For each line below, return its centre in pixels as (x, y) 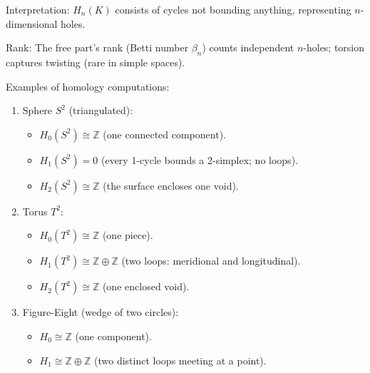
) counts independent (248, 47)
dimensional (32, 23)
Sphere (37, 110)
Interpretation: (38, 9)
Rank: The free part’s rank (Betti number (97, 47)
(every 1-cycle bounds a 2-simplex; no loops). (199, 159)
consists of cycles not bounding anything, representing (233, 9)
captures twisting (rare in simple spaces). (96, 62)
